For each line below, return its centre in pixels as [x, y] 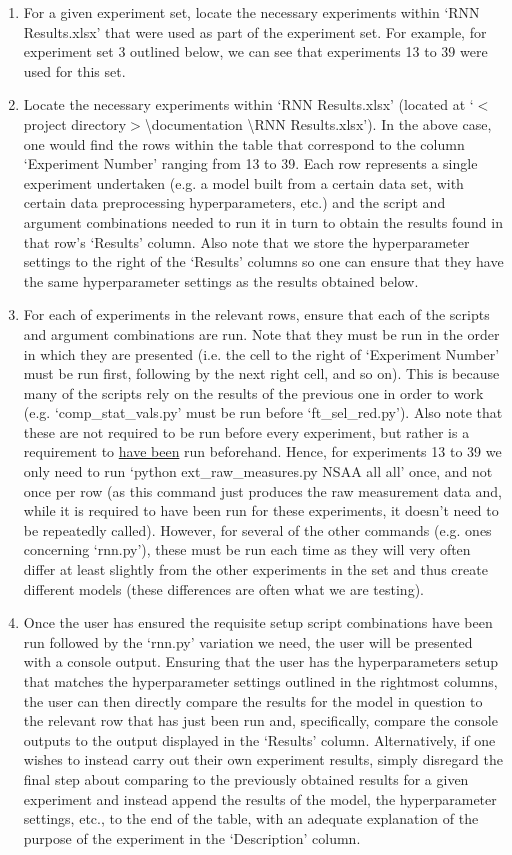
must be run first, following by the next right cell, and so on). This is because [261, 373]
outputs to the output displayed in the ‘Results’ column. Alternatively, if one [259, 739]
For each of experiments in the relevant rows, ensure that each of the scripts [256, 314]
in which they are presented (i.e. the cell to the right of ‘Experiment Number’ [261, 353]
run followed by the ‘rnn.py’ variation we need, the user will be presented [248, 641]
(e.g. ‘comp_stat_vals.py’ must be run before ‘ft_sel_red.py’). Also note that [263, 412]
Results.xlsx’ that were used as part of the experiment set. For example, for [255, 31]
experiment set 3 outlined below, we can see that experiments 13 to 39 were [255, 51]
